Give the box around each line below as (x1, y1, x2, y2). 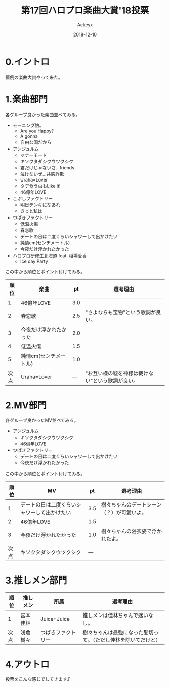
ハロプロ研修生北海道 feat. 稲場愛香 (12, 252, 87, 259)
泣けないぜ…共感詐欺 (20, 171, 64, 177)
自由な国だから (20, 139, 52, 145)
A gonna (20, 133, 38, 139)
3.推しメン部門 (5, 574, 67, 586)
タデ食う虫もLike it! (20, 183, 61, 189)
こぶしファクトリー (12, 195, 53, 201)
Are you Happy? (20, 128, 54, 134)
